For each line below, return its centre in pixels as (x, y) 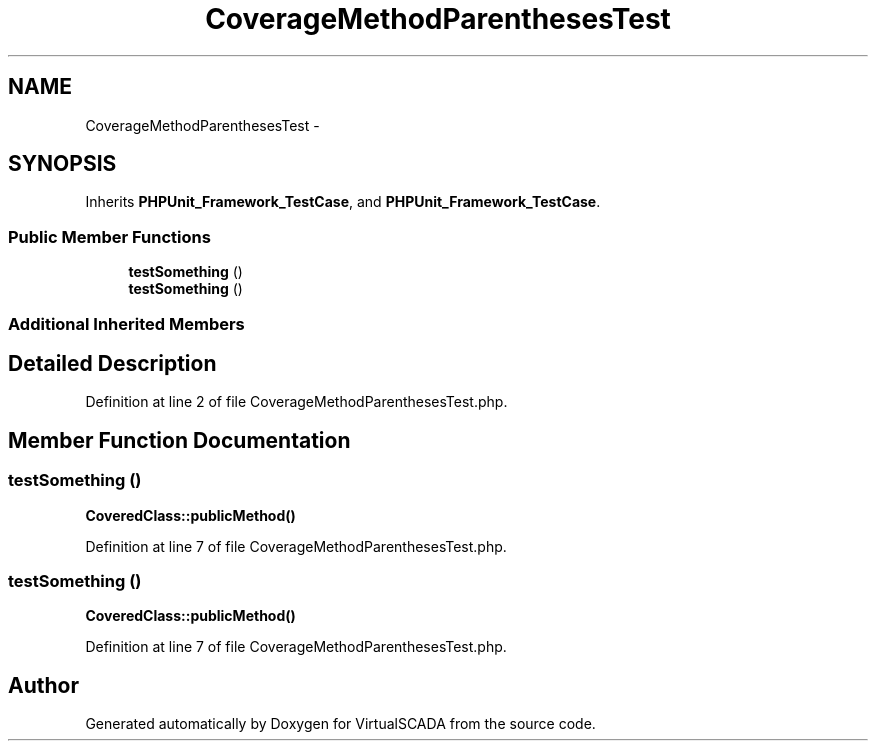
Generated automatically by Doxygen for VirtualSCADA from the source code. (340, 724)
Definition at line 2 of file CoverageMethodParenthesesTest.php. (296, 402)
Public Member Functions (109, 236)
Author (43, 685)
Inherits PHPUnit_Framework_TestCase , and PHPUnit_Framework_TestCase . (343, 202)
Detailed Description (112, 363)
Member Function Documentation (179, 440)
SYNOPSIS (62, 164)
